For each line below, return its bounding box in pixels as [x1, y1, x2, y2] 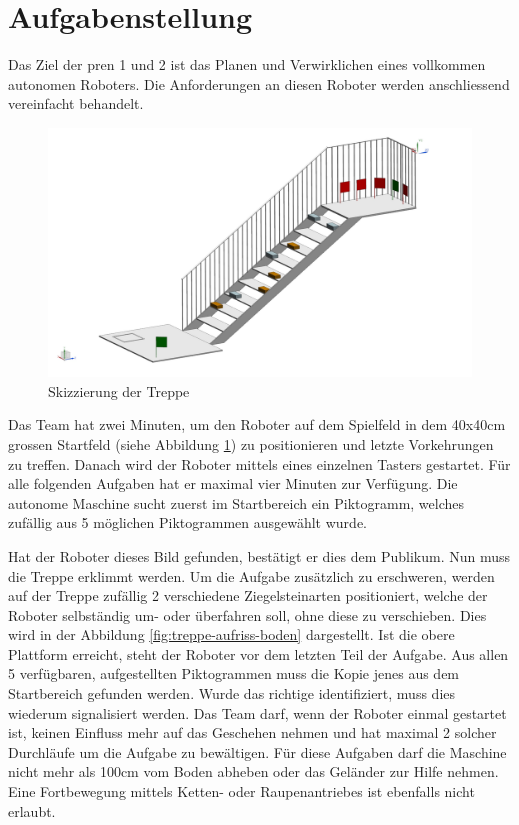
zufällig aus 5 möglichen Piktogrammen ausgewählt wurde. [8, 512, 367, 533]
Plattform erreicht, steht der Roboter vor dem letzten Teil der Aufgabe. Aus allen [8, 643, 509, 664]
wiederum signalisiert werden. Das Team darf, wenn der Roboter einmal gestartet [8, 702, 507, 723]
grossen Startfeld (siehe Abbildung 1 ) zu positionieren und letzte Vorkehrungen [8, 433, 494, 454]
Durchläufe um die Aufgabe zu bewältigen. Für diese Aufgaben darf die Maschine [8, 741, 507, 762]
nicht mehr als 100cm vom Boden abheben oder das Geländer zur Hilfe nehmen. [8, 761, 499, 782]
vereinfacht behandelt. [8, 93, 144, 114]
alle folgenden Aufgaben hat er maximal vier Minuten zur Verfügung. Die [8, 473, 458, 494]
